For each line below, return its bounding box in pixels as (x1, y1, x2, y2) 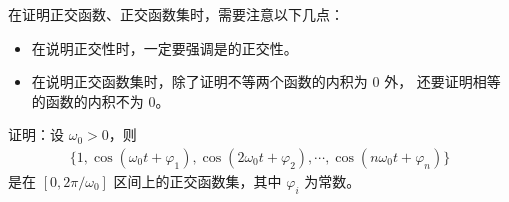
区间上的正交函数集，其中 (113, 171, 282, 191)
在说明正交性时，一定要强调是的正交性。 (31, 37, 298, 58)
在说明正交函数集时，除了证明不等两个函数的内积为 (31, 71, 368, 92)
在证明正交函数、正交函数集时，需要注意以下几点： (8, 4, 344, 24)
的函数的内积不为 (31, 90, 144, 111)
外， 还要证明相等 (384, 71, 501, 92)
